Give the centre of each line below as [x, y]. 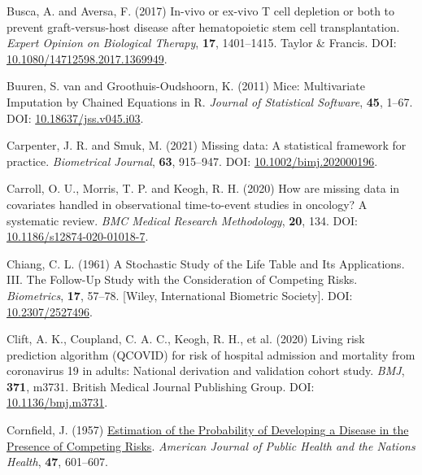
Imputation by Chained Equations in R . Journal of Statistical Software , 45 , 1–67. [210, 101]
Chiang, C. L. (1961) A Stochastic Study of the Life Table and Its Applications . [206, 263]
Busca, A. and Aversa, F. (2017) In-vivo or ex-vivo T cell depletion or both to [201, 11]
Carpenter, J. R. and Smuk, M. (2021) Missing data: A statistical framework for [207, 145]
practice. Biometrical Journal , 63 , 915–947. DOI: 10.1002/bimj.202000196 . [192, 161]
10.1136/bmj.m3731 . [57, 402]
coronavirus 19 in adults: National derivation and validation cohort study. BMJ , [206, 370]
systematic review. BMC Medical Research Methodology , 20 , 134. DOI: [182, 220]
